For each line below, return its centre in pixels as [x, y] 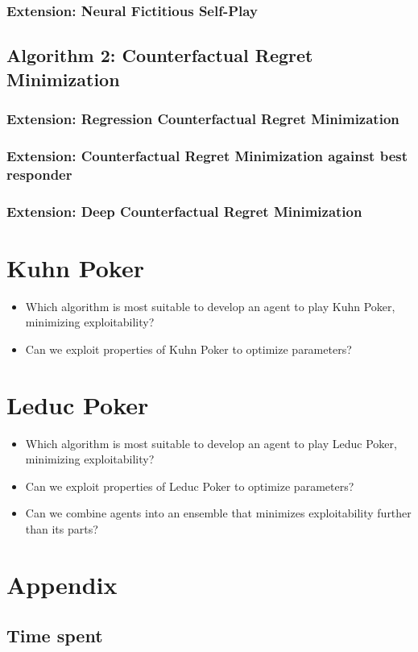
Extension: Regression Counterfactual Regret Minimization [203, 118]
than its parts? [62, 528]
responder [39, 174]
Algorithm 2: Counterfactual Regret [160, 55]
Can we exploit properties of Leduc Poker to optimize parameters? [190, 486]
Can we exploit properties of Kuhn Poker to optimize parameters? [188, 349]
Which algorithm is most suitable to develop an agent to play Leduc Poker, [211, 443]
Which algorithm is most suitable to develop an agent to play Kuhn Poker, [210, 306]
